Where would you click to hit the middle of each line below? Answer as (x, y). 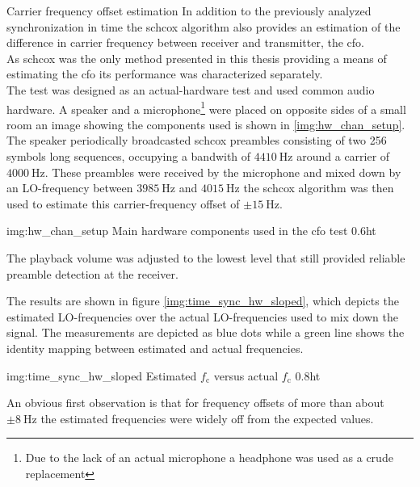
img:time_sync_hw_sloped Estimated (102, 375)
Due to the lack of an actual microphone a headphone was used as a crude (209, 458)
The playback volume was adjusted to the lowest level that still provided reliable (206, 257)
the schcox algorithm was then (319, 188)
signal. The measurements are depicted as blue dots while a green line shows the (206, 332)
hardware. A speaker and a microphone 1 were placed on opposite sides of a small (206, 107)
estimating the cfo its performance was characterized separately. (165, 74)
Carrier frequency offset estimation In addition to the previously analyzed (189, 10)
